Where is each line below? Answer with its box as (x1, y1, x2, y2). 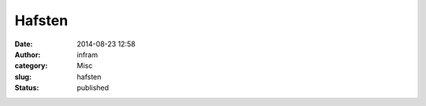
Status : (14, 83, 39, 93)
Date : (14, 39, 33, 49)
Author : (14, 49, 41, 59)
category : (14, 61, 48, 71)
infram (77, 49, 99, 59)
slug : (14, 71, 32, 82)
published (77, 83, 110, 93)
